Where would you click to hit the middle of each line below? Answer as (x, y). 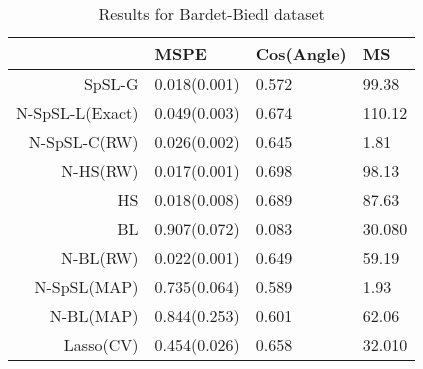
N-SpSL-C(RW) (83, 141)
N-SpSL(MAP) (86, 286)
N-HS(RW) (100, 170)
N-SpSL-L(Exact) (77, 112)
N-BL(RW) (99, 257)
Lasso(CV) (101, 344)
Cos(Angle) (301, 53)
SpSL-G (111, 83)
